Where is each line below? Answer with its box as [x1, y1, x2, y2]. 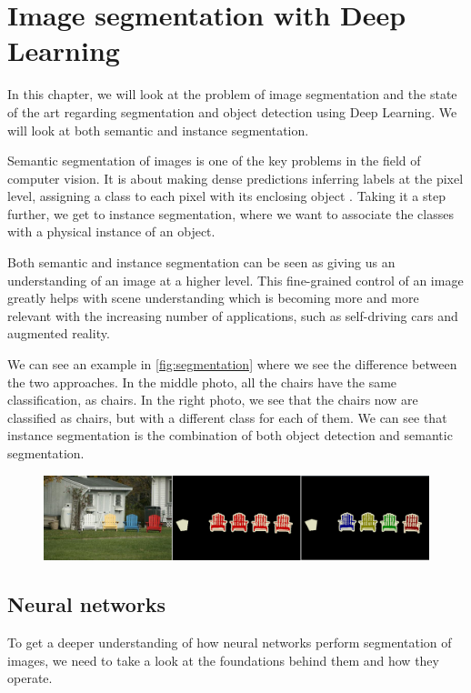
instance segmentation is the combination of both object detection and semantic [7, 426, 453, 445]
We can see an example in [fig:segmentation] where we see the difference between [7, 355, 457, 374]
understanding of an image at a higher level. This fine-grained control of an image [7, 270, 464, 289]
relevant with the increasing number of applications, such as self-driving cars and [7, 306, 458, 325]
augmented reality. [7, 324, 110, 343]
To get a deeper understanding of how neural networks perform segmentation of [7, 632, 452, 651]
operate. [7, 668, 53, 688]
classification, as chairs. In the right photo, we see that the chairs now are [7, 390, 418, 409]
